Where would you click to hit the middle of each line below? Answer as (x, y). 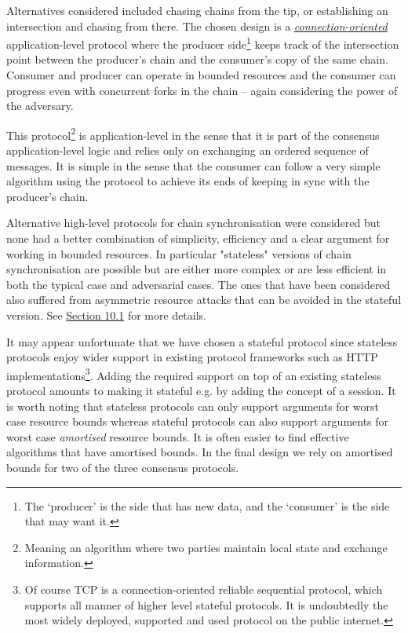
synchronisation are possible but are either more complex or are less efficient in (197, 269)
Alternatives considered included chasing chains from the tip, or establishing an (197, 10)
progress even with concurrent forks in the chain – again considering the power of (202, 90)
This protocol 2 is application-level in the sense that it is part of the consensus (193, 134)
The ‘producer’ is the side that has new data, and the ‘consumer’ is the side (207, 505)
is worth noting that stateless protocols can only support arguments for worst (193, 406)
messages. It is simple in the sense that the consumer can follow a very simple (193, 165)
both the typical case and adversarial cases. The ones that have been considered (199, 284)
